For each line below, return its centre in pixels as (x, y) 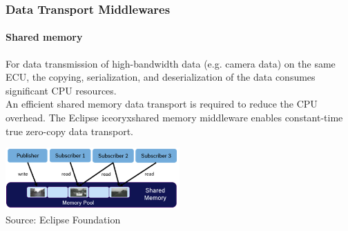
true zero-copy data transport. (69, 131)
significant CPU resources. (61, 90)
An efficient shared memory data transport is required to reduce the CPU (162, 104)
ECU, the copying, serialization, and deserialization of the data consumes (161, 77)
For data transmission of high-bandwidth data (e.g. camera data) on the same (171, 63)
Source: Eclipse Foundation (63, 219)
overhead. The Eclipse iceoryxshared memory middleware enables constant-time (174, 118)
